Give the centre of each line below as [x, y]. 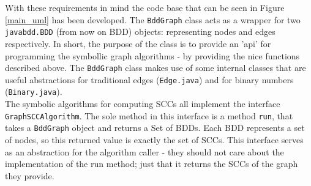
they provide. [30, 175]
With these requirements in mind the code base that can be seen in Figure [145, 7]
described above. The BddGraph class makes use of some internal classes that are [155, 68]
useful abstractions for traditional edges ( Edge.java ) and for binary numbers [149, 79]
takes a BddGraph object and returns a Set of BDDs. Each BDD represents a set [155, 128]
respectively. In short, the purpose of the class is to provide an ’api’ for [138, 43]
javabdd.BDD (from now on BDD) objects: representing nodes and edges [140, 32]
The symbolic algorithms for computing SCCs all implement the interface [143, 104]
